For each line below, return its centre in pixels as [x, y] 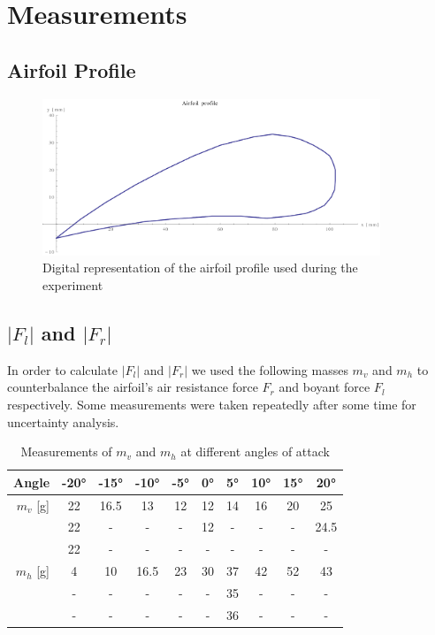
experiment [73, 284]
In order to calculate [62, 369]
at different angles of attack [255, 451]
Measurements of [66, 451]
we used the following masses [270, 369]
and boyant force [324, 387]
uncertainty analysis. [63, 421]
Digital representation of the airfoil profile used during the [200, 268]
